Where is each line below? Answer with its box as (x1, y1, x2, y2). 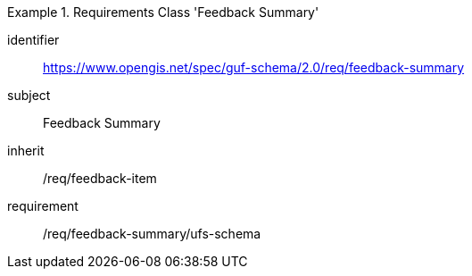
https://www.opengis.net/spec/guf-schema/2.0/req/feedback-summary (43, 60, 465, 75)
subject (7, 88, 51, 103)
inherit (7, 143, 45, 158)
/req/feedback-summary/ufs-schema (43, 226, 261, 241)
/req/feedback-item (43, 171, 157, 186)
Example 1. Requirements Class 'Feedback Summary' (7, 4, 319, 20)
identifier (7, 32, 60, 47)
